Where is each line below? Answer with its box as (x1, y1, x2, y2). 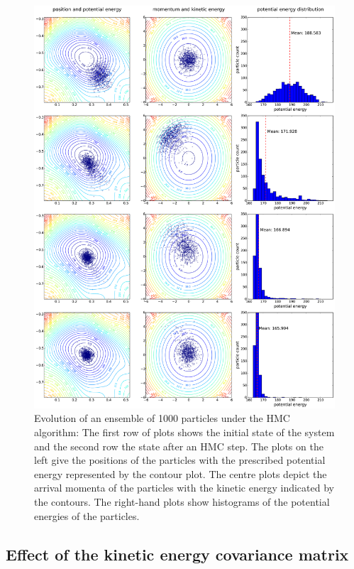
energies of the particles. (34, 508, 140, 523)
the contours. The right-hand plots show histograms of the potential (34, 494, 330, 509)
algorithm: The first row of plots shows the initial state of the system (34, 424, 335, 439)
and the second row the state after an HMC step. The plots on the (34, 438, 323, 453)
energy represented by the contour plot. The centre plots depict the (34, 466, 327, 481)
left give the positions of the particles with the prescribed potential (34, 453, 326, 467)
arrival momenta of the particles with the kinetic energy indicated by (34, 480, 334, 495)
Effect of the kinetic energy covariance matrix (6, 543, 349, 565)
